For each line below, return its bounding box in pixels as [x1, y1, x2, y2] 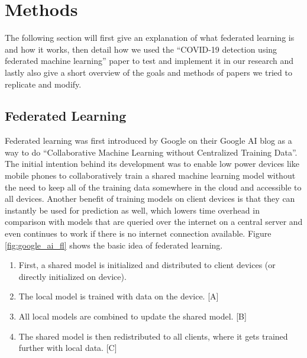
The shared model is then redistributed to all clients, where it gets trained [18, 330, 288, 342]
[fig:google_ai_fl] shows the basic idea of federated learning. [5, 238, 223, 251]
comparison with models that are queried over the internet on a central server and [5, 215, 303, 228]
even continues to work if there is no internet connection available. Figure [5, 227, 272, 240]
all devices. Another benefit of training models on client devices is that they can [5, 192, 295, 205]
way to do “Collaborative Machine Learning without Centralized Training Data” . [5, 146, 298, 158]
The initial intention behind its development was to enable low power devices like [5, 157, 300, 170]
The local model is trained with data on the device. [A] [18, 290, 219, 302]
